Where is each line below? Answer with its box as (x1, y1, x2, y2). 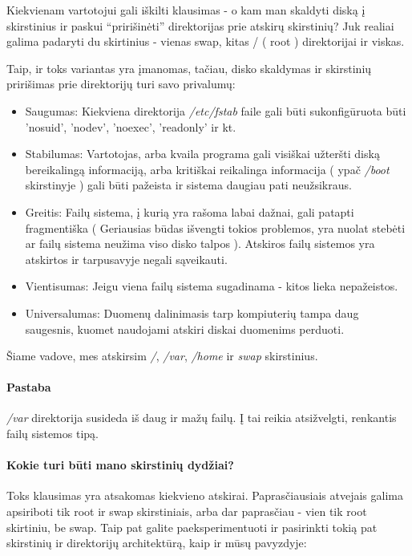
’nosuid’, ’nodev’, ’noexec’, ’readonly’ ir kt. (25, 118, 236, 135)
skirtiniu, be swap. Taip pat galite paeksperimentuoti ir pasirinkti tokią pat (6, 518, 378, 535)
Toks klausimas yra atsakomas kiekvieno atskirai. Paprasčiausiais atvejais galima (6, 487, 403, 504)
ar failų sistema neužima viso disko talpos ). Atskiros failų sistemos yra (25, 235, 375, 252)
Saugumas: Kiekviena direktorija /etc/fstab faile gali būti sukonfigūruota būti (25, 102, 406, 119)
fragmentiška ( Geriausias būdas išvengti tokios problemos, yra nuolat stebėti (25, 219, 406, 236)
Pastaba (6, 379, 51, 396)
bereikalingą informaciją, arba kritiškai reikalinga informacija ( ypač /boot (25, 160, 390, 177)
